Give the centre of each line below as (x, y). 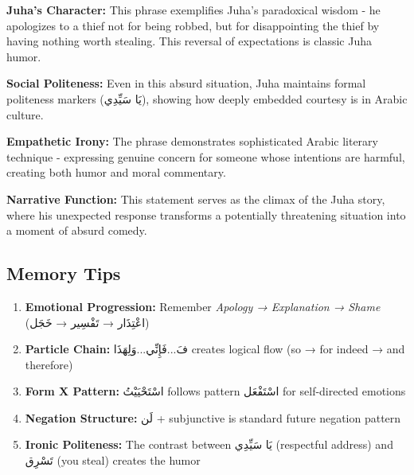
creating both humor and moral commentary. (116, 172)
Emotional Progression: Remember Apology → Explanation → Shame (203, 306)
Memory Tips (64, 273)
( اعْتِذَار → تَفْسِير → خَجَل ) (87, 322)
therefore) (49, 364)
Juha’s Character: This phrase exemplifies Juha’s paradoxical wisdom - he (193, 10)
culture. (25, 114)
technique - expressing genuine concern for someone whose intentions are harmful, (206, 156)
